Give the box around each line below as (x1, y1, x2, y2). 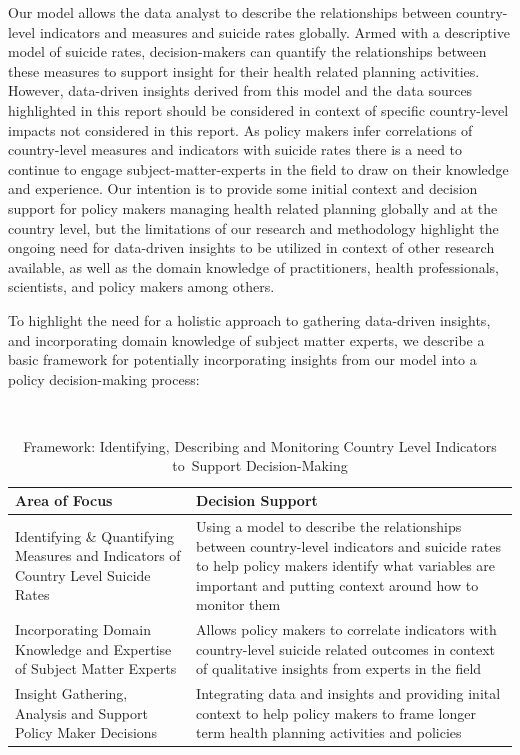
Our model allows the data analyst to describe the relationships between (8, 2, 452, 22)
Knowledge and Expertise (15, 638, 172, 659)
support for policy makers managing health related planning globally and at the (8, 197, 498, 218)
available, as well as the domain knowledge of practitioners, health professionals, (8, 256, 499, 277)
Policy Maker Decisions (15, 722, 158, 743)
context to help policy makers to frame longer (196, 702, 476, 723)
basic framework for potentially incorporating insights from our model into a (8, 349, 477, 370)
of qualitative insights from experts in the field (196, 658, 482, 679)
